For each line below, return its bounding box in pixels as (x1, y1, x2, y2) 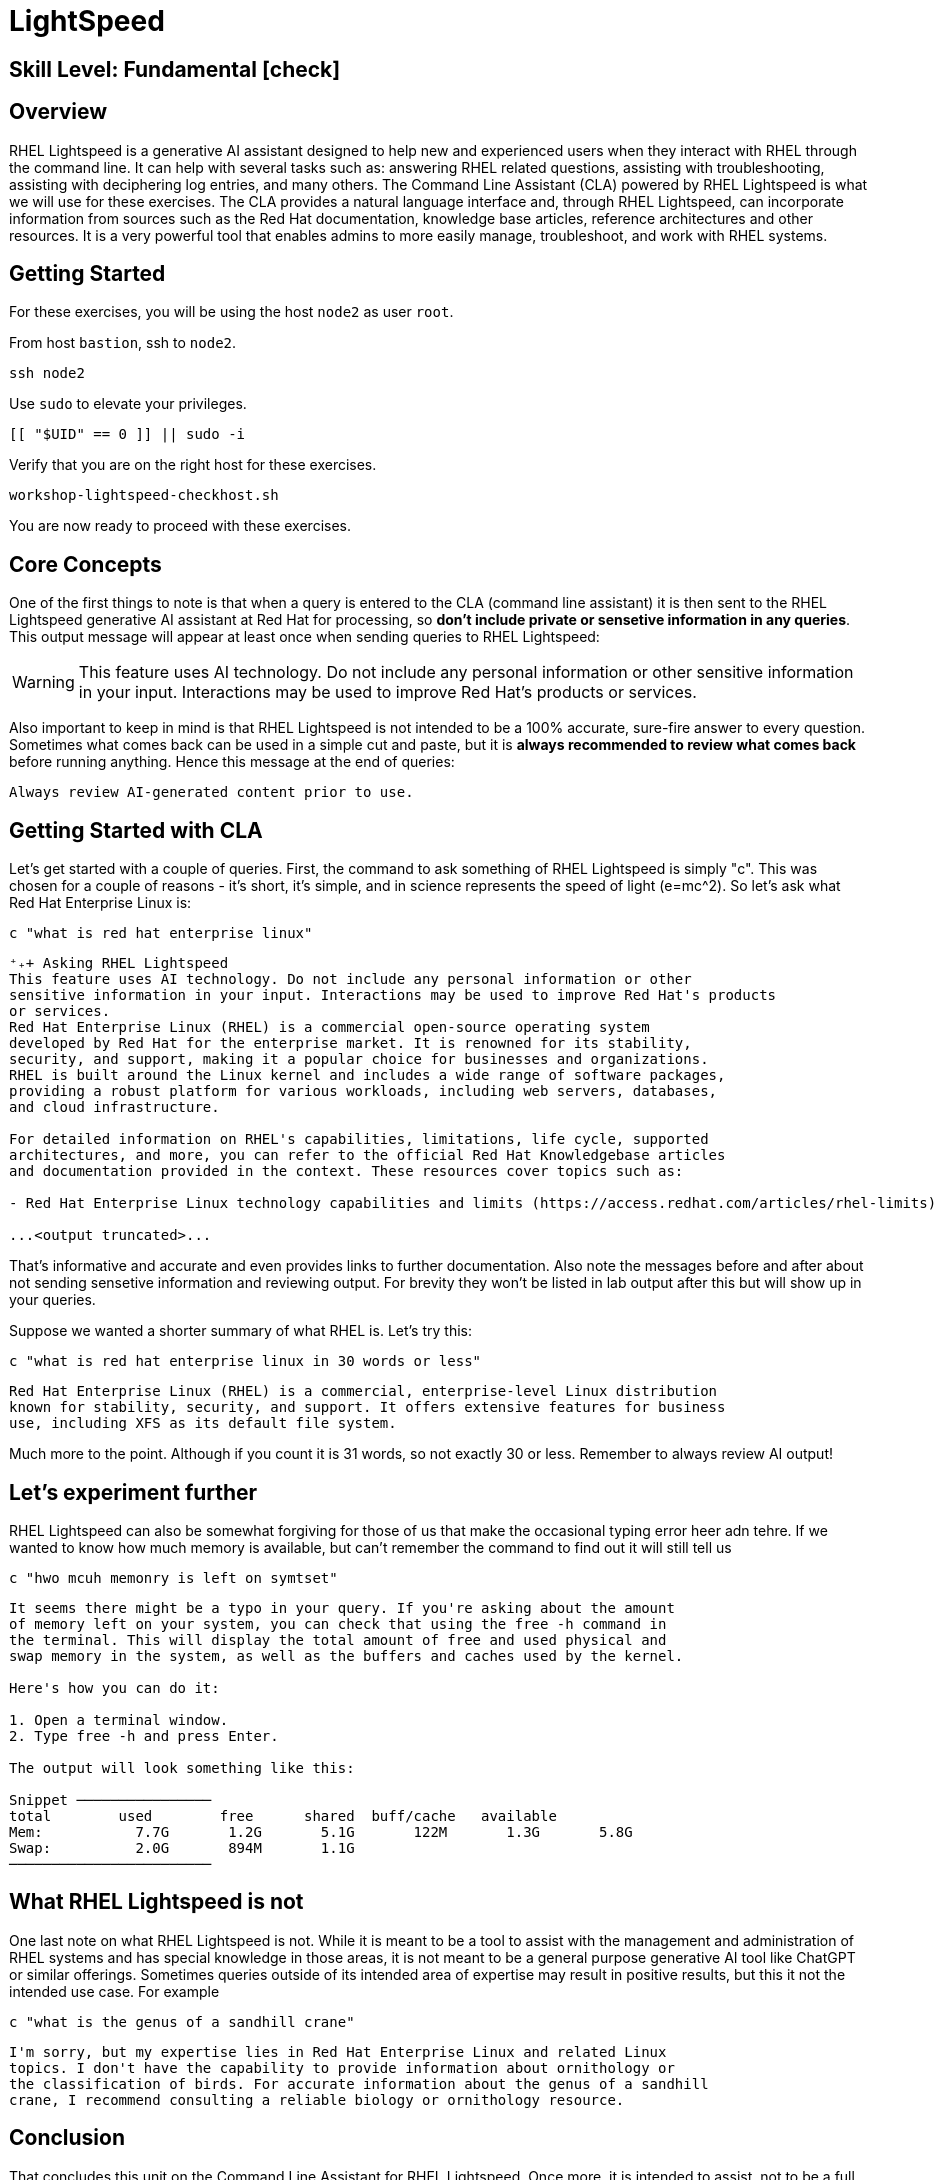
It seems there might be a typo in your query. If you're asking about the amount (9, 1599, 675, 1616)
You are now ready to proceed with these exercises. (9, 517, 351, 535)
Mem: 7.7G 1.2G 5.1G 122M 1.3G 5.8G (9, 1823, 633, 1840)
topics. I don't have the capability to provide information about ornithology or (9, 2059, 675, 2076)
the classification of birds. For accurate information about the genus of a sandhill (9, 2075, 709, 2092)
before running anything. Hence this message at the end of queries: (9, 753, 455, 771)
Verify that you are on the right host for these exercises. (9, 456, 377, 474)
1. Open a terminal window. (9, 1711, 229, 1728)
